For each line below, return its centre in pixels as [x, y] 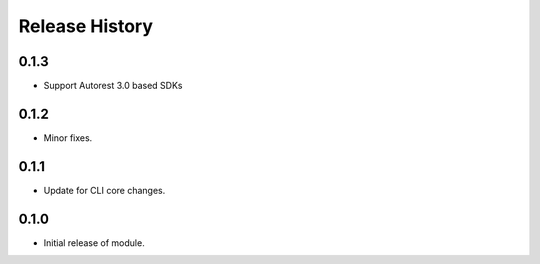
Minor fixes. [68, 137]
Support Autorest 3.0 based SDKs [113, 86]
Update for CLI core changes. [104, 190]
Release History [86, 26]
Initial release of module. [94, 242]
